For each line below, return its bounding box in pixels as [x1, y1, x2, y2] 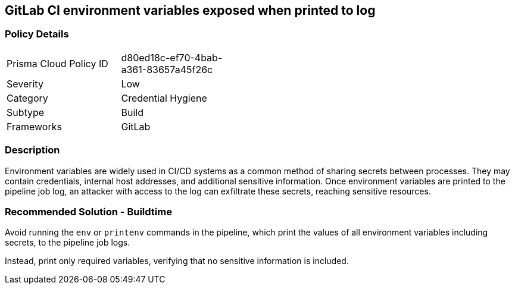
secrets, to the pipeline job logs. [5, 237, 130, 248]
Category [7, 92, 48, 104]
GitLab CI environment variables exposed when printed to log [5, 3, 376, 18]
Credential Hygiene [121, 92, 207, 104]
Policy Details [5, 28, 69, 40]
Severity [7, 77, 43, 90]
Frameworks [7, 120, 62, 133]
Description [5, 144, 60, 156]
